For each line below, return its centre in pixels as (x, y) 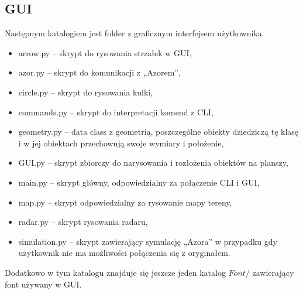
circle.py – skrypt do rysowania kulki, (86, 92)
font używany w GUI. (43, 284)
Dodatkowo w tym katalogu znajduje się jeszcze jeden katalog (115, 272)
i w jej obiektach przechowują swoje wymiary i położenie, (121, 143)
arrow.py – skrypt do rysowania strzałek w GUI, (105, 52)
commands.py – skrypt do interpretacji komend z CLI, (116, 112)
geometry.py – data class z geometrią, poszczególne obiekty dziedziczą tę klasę (159, 131)
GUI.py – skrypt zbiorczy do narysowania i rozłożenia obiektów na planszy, (153, 163)
